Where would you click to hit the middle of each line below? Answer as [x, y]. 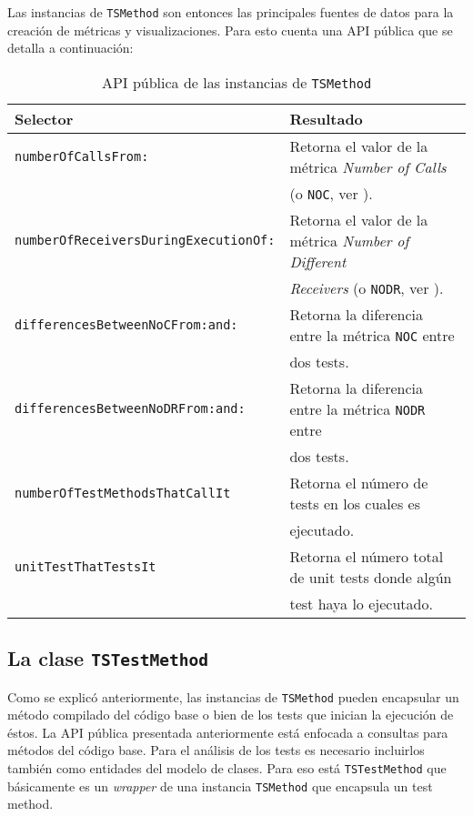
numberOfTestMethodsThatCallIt [123, 493]
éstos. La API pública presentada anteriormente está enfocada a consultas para [228, 732]
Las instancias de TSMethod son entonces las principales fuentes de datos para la [231, 12]
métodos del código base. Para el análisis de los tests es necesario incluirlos [216, 750]
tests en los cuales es [355, 503]
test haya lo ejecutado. [361, 603]
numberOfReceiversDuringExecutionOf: [145, 241]
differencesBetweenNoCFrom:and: [126, 324]
